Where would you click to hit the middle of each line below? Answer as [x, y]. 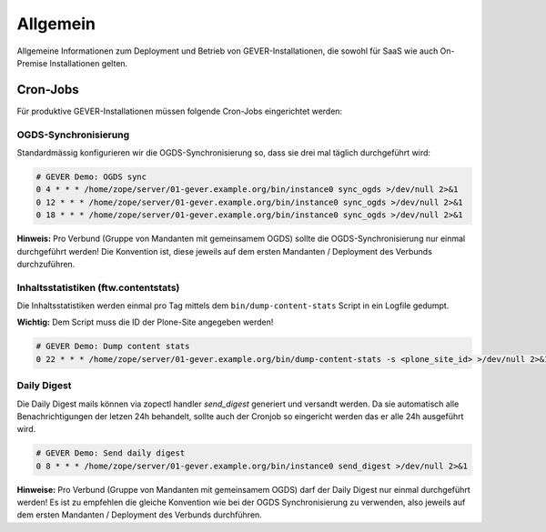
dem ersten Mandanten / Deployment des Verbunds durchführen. [140, 515]
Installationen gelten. [89, 63]
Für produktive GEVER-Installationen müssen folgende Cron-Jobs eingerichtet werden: [180, 111]
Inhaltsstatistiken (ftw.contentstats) [98, 287]
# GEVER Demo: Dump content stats [113, 346]
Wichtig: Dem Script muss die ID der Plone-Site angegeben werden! [145, 322]
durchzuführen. [46, 264]
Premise [32, 63]
